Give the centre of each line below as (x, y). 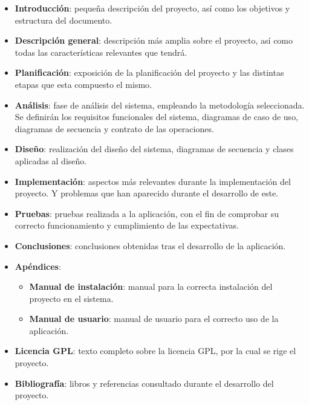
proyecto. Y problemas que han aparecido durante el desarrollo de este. (147, 193)
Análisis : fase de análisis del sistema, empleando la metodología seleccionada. (160, 105)
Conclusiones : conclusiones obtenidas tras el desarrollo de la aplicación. (150, 245)
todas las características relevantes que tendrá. (101, 52)
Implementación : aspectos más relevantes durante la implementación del (153, 181)
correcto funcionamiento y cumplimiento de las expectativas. (127, 225)
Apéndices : (38, 266)
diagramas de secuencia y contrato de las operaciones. (114, 128)
